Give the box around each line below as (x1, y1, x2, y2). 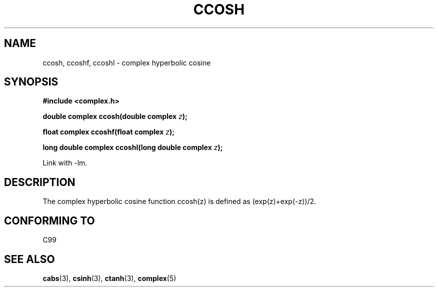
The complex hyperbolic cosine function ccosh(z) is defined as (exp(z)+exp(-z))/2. (42, 197, 316, 206)
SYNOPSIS (4, 75, 58, 88)
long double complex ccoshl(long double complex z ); (42, 143, 223, 152)
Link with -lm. (42, 158, 87, 167)
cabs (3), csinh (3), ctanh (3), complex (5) (42, 273, 176, 282)
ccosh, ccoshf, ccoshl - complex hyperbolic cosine (42, 58, 211, 67)
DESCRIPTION (4, 175, 75, 188)
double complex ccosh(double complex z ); (42, 112, 187, 121)
